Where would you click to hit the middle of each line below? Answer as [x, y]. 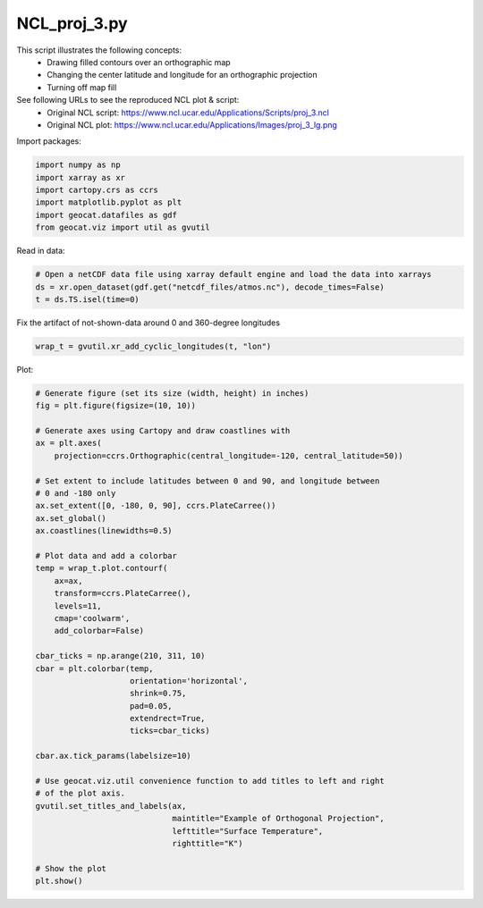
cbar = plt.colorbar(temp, [94, 668]
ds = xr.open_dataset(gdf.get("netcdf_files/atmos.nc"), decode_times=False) [210, 287]
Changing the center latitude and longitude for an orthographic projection [182, 75]
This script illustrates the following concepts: [99, 50]
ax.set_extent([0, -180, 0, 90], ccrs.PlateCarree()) [156, 506]
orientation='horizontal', [189, 681]
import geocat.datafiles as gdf [106, 215]
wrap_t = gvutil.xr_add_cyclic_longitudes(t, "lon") [153, 346]
